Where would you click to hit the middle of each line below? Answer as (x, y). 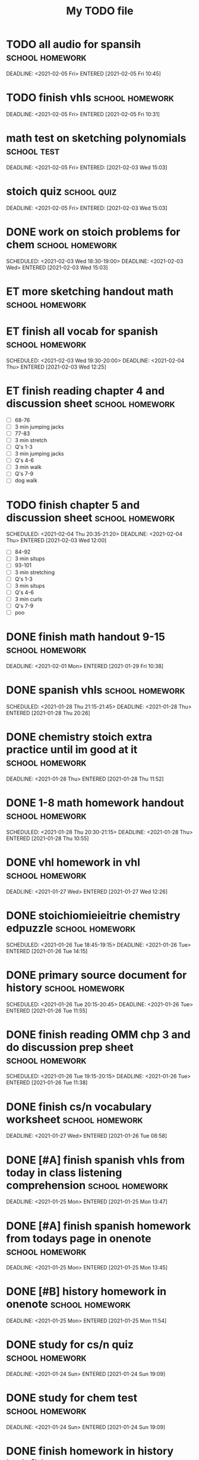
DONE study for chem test (72, 1398)
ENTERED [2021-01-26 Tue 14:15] (47, 951)
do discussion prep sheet (70, 1047)
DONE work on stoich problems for (93, 232)
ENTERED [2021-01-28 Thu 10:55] (48, 838)
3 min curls (29, 599)
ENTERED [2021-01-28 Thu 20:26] (48, 713)
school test (33, 151)
